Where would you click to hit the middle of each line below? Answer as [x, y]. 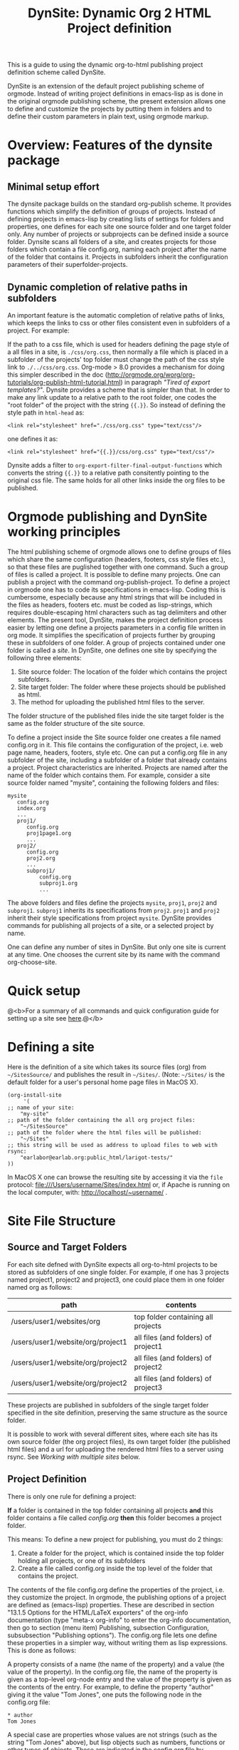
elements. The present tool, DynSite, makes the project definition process [115, 619]
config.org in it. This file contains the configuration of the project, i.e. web [115, 744]
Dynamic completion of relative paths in [98, 287]
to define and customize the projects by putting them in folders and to [110, 109]
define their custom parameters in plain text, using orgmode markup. [108, 116]
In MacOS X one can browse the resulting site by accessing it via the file [115, 1177]
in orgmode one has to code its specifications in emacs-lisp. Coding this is [117, 590]
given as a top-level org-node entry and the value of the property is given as [119, 1679]
